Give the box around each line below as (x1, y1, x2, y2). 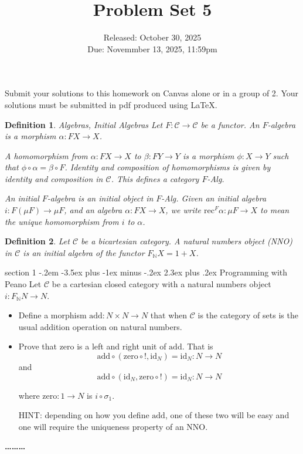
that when (150, 309, 188, 321)
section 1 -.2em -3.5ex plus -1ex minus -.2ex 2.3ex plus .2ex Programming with (5, 266, 288, 278)
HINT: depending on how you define (18, 409, 149, 421)
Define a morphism (18, 309, 87, 321)
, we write (165, 204, 201, 216)
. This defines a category (111, 172, 199, 184)
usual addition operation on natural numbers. (18, 320, 182, 332)
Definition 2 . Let (5, 235, 70, 247)
